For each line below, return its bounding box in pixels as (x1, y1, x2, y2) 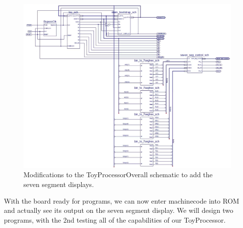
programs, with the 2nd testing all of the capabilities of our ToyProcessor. (4, 214, 226, 225)
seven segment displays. (23, 179, 94, 189)
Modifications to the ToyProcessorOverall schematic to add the (23, 169, 213, 180)
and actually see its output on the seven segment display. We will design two (4, 205, 234, 215)
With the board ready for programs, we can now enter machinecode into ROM (4, 195, 240, 206)
